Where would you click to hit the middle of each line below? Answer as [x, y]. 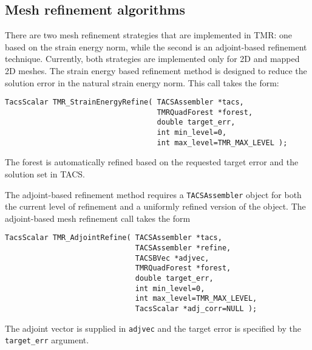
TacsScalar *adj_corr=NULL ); [196, 309]
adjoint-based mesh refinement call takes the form [98, 218]
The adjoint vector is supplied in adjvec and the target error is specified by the [153, 328]
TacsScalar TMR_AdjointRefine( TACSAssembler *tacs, [114, 238]
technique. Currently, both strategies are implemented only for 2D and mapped [152, 59]
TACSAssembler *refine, [183, 248]
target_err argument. [47, 340]
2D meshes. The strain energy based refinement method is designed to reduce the [156, 70]
